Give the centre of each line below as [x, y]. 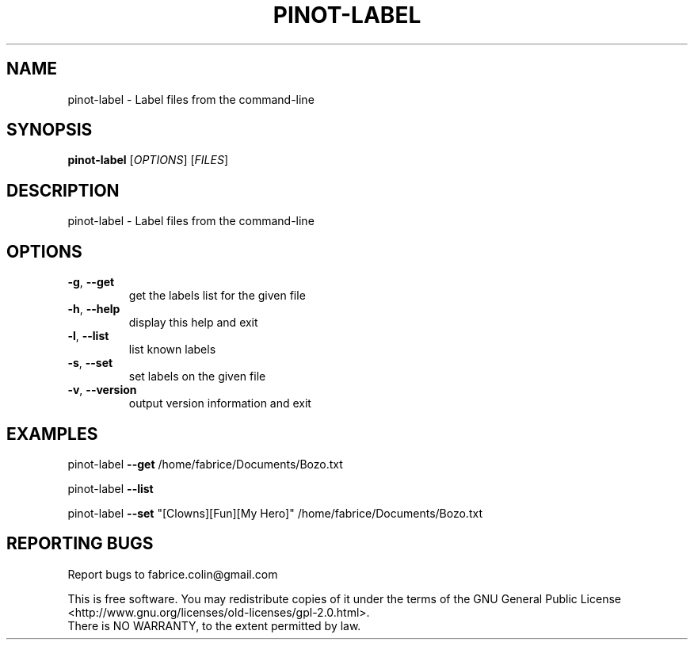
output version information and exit [220, 403]
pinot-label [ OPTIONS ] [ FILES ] [148, 160]
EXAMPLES [52, 434]
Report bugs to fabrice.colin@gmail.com [173, 574]
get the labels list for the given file [217, 296]
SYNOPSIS [50, 130]
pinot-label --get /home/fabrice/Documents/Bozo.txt [205, 464]
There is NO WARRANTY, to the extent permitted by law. [214, 625]
